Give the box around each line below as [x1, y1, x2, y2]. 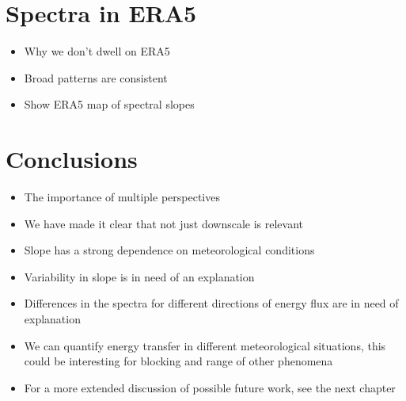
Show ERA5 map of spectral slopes [24, 96, 195, 113]
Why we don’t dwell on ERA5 [24, 43, 170, 59]
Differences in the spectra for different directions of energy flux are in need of [24, 295, 399, 311]
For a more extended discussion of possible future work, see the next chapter [24, 379, 396, 395]
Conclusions [6, 143, 138, 175]
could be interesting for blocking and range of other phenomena [24, 353, 333, 369]
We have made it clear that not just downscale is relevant [24, 215, 304, 231]
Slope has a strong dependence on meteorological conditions [24, 242, 315, 258]
